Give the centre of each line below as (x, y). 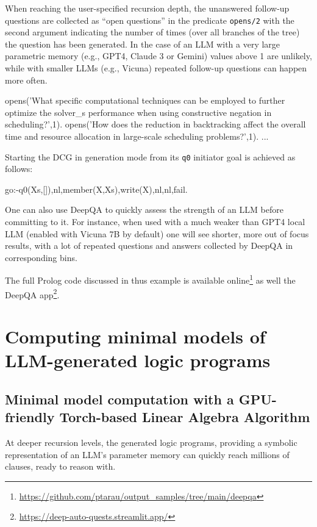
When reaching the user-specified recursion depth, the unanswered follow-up (147, 8)
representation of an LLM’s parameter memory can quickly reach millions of (147, 454)
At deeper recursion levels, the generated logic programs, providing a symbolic (151, 443)
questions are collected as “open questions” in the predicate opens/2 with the (150, 20)
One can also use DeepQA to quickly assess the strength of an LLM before (144, 210)
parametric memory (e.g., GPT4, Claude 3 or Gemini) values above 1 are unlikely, (158, 56)
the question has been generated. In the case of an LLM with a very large (143, 44)
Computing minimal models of (135, 336)
